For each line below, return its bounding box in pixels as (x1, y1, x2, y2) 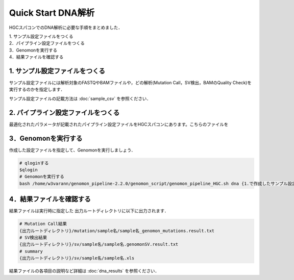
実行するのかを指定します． (9, 86, 65, 93)
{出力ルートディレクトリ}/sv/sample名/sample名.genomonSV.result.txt (19, 242, 178, 247)
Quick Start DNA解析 (9, 7, 95, 18)
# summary (19, 248, 43, 254)
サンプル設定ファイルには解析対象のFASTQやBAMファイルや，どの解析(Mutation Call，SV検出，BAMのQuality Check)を (9, 80, 252, 86)
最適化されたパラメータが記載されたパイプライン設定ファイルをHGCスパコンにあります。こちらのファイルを (9, 121, 229, 127)
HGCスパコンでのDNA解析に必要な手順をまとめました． (9, 25, 122, 30)
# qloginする (19, 160, 49, 166)
